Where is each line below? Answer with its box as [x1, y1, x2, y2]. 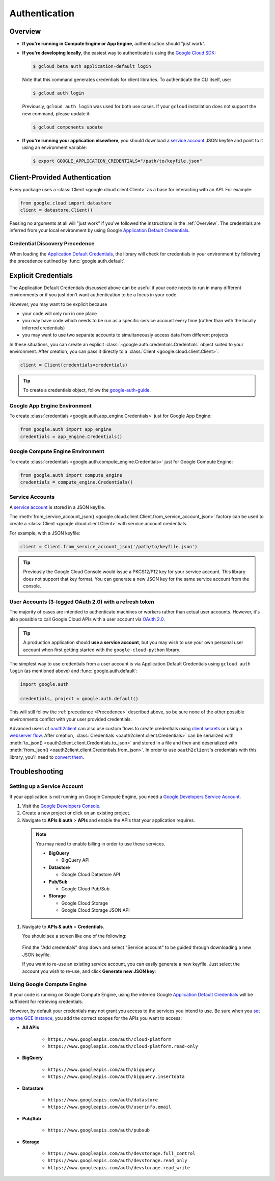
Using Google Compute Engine [9, 981, 87, 988]
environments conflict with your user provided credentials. [9, 716, 132, 722]
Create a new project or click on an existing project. [22, 810, 131, 816]
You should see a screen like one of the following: [22, 933, 127, 939]
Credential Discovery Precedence [9, 240, 95, 247]
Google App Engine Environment [9, 402, 92, 409]
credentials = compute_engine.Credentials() [20, 479, 133, 485]
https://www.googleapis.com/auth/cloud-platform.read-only [47, 1043, 199, 1049]
